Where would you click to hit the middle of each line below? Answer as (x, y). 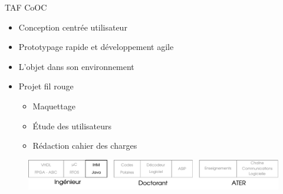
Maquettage (54, 106)
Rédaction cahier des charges (85, 145)
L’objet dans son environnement (76, 66)
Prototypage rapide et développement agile (96, 47)
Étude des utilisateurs (72, 126)
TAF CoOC (26, 7)
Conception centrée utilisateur (73, 27)
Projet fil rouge (46, 86)
